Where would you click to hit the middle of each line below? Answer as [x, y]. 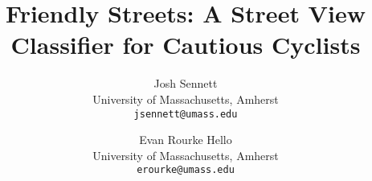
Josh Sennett [186, 83]
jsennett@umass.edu [186, 114]
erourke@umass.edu [186, 170]
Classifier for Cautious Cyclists [186, 45]
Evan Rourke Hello [186, 140]
